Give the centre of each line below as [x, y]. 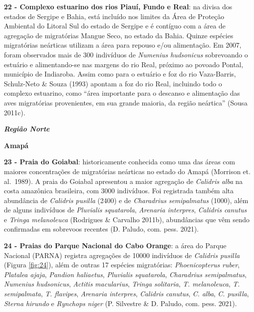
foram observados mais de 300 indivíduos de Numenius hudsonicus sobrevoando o [126, 54]
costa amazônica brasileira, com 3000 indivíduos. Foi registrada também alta [119, 191]
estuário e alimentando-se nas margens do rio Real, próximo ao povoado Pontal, [124, 64]
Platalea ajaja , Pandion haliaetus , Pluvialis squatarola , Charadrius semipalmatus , [125, 274]
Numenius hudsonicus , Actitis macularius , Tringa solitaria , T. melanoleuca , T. [122, 284]
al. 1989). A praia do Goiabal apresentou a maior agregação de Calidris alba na [123, 181]
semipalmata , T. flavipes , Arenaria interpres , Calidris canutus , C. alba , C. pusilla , [127, 294]
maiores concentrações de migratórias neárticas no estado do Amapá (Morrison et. [127, 171]
